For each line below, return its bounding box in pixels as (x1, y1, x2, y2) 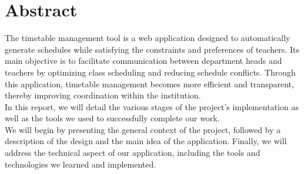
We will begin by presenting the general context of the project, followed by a (5, 123, 281, 135)
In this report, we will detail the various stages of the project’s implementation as (5, 100, 299, 112)
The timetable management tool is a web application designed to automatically (5, 32, 290, 44)
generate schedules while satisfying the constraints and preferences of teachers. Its (5, 43, 299, 55)
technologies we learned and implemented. (5, 158, 156, 170)
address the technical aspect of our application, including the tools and (5, 146, 260, 159)
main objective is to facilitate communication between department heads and (5, 54, 282, 67)
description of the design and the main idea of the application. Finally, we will (5, 135, 287, 147)
